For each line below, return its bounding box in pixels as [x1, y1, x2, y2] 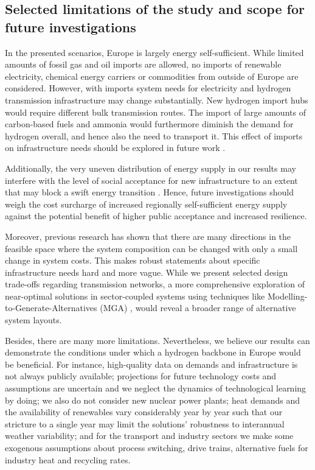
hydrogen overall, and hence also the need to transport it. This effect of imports [5, 129, 303, 142]
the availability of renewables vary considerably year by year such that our [5, 405, 283, 418]
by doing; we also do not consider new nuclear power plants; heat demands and [5, 393, 300, 406]
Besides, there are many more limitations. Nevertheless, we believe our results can [5, 334, 310, 346]
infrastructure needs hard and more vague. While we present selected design [5, 265, 288, 278]
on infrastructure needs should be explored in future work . [5, 141, 226, 154]
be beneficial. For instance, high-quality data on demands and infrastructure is [5, 357, 298, 370]
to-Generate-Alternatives [5, 301, 97, 314]
